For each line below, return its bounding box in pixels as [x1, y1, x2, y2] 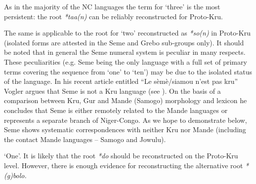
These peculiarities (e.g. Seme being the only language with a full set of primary [4, 56, 247, 67]
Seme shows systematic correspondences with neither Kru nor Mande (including [4, 124, 246, 135]
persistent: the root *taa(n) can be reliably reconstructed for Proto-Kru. [4, 11, 223, 21]
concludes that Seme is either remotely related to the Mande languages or [4, 105, 228, 115]
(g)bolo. [4, 170, 27, 180]
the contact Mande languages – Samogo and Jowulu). [4, 134, 166, 144]
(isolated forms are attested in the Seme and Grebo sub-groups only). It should [4, 37, 244, 47]
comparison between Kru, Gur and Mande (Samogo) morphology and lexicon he [4, 95, 247, 106]
